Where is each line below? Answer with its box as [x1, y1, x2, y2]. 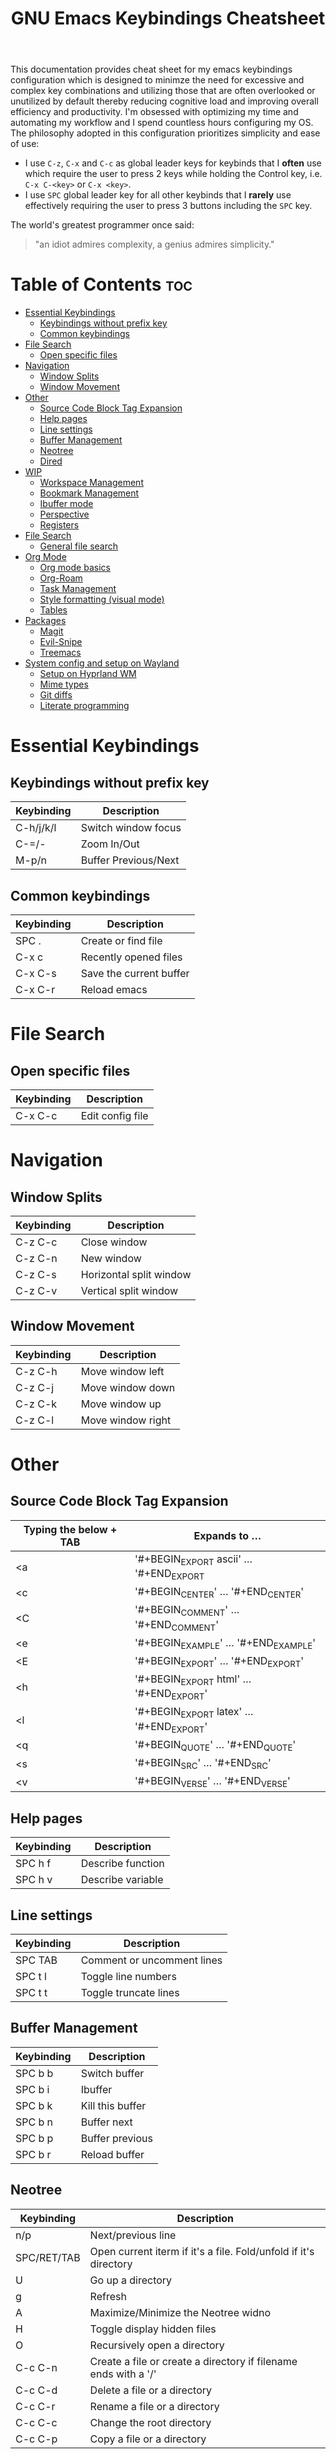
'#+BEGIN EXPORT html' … [134, 1672, 252, 1688]
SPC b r [15, 2147, 52, 2161]
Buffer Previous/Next [80, 853, 180, 867]
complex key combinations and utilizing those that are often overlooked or [10, 85, 316, 97]
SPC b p [15, 2131, 54, 2145]
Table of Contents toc [10, 273, 193, 296]
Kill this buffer [80, 2098, 147, 2112]
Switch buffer [80, 2066, 145, 2080]
